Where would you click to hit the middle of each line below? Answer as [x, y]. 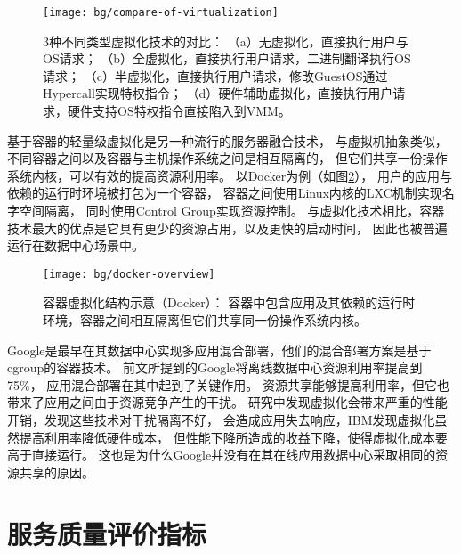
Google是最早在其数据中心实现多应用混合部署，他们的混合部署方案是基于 [219, 350]
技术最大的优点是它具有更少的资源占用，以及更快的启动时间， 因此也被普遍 [227, 228]
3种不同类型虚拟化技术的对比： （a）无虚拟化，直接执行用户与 [226, 41]
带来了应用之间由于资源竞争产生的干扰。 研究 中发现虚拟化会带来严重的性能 [227, 402]
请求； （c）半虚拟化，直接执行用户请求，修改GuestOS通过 [215, 75]
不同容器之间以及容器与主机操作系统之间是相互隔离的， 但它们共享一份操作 [227, 158]
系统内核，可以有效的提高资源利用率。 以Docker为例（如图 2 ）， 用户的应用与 [230, 175]
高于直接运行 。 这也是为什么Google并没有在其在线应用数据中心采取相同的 [222, 455]
